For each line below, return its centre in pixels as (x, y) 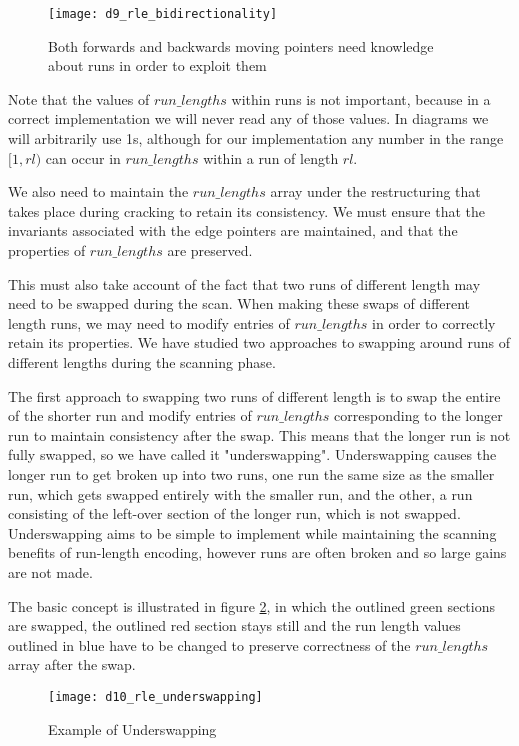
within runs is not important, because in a (361, 98)
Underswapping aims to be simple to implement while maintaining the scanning (252, 532)
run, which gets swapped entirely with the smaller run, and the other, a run (240, 493)
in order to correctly (434, 322)
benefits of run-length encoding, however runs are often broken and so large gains (257, 552)
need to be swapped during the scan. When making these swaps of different (239, 303)
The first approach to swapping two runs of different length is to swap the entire (254, 395)
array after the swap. (72, 664)
